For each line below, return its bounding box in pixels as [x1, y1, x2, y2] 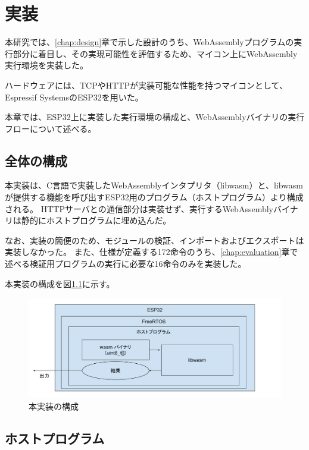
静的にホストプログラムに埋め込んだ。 [21, 214, 171, 226]
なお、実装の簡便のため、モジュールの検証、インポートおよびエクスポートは [5, 234, 304, 246]
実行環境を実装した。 [5, 59, 88, 71]
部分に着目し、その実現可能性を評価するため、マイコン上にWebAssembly [13, 47, 298, 59]
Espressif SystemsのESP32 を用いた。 [5, 90, 143, 103]
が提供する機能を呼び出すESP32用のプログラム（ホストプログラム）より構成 [5, 191, 304, 203]
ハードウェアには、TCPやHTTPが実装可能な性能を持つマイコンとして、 [5, 78, 288, 91]
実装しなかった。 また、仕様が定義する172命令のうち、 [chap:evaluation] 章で [5, 246, 298, 258]
